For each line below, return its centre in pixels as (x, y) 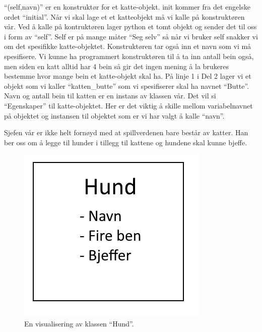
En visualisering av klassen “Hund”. (79, 323)
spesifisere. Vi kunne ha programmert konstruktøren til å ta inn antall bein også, (129, 56)
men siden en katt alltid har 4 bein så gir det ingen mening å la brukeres (117, 66)
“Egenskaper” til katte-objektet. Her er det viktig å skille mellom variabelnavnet (128, 105)
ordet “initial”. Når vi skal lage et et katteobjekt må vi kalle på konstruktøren (124, 16)
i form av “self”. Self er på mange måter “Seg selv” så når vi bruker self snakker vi (131, 36)
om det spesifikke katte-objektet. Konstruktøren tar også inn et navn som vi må (128, 46)
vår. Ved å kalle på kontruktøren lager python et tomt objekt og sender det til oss (130, 26)
